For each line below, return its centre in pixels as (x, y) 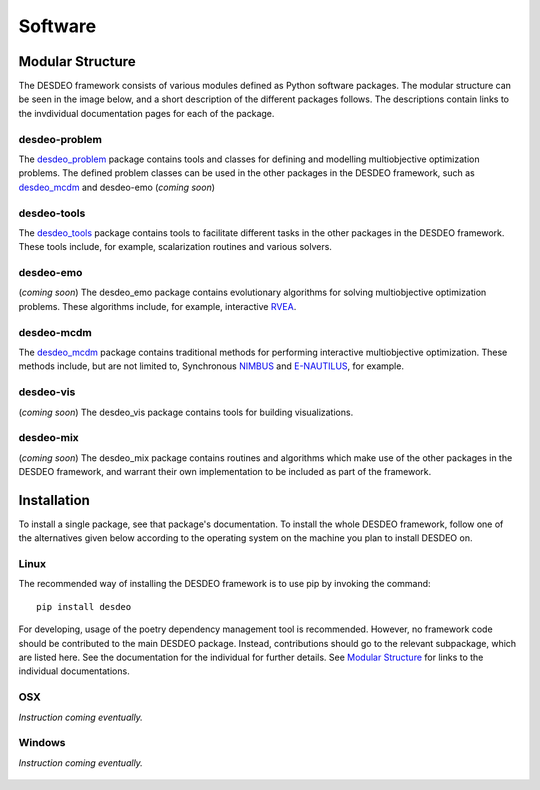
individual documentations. (74, 671)
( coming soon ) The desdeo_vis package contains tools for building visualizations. (186, 412)
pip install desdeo (84, 606)
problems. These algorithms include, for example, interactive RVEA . (157, 306)
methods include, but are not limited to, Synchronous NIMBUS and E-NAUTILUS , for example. (211, 366)
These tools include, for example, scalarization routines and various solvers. (175, 247)
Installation (54, 500)
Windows (42, 743)
